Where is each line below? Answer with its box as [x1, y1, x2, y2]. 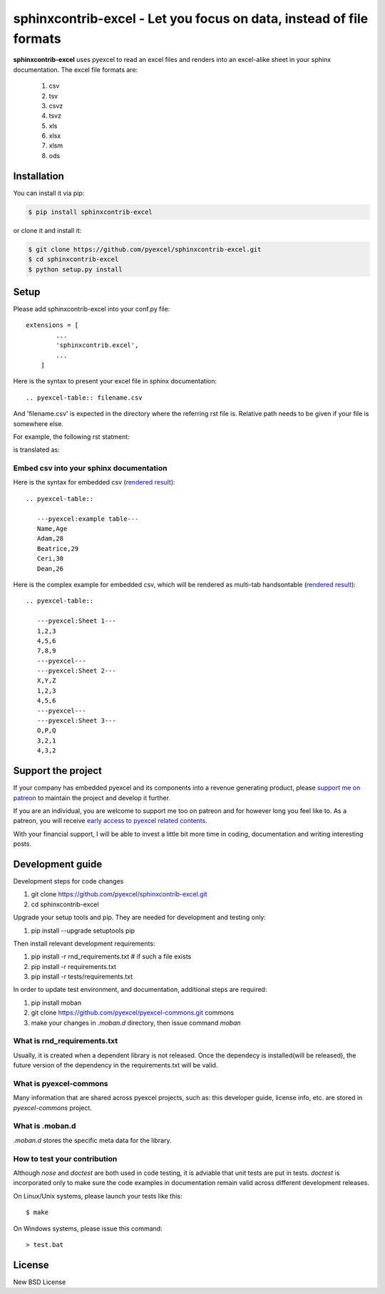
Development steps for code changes [13, 876, 124, 885]
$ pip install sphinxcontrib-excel [28, 207, 153, 216]
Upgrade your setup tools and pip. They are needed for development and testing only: [13, 913, 267, 922]
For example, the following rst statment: [13, 432, 130, 441]
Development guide [13, 858, 103, 870]
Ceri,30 [36, 554, 64, 563]
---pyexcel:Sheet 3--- [36, 717, 117, 725]
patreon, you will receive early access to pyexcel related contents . [13, 817, 208, 825]
